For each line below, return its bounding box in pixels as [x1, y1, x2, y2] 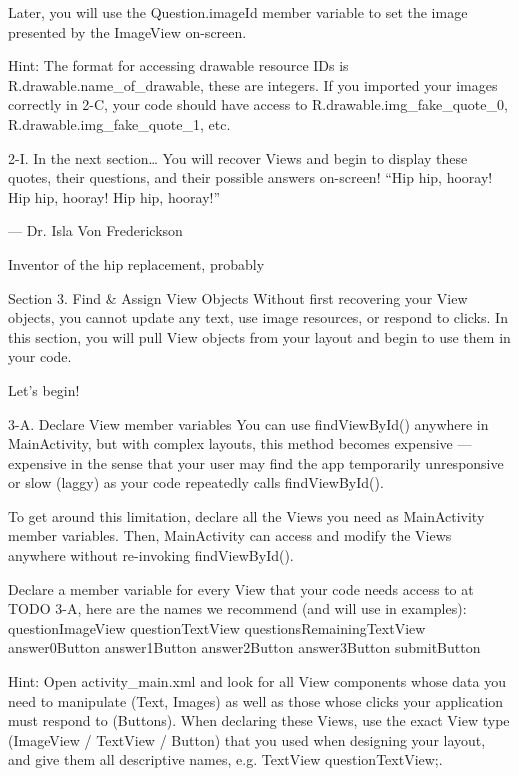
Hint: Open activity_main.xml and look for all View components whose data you [8, 671, 506, 692]
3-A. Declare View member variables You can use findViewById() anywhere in [8, 413, 489, 434]
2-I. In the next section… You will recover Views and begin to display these [8, 147, 468, 168]
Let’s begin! [8, 379, 80, 400]
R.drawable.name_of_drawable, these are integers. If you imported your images [8, 74, 498, 95]
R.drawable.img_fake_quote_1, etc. [8, 113, 231, 134]
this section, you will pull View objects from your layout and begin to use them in [8, 326, 511, 347]
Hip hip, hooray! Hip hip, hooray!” [8, 186, 221, 207]
